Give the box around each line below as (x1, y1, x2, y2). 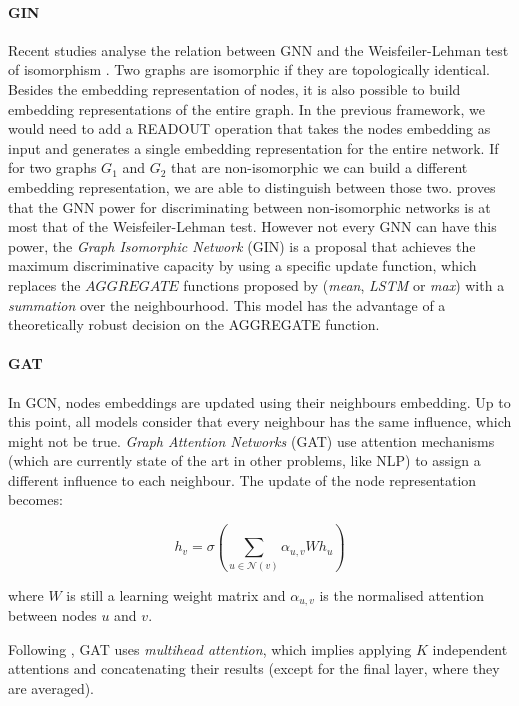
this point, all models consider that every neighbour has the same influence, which (8, 411, 512, 432)
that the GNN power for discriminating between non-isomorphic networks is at (8, 196, 491, 217)
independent (432, 638, 508, 659)
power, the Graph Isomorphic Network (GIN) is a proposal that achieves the (8, 235, 476, 256)
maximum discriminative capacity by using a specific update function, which (8, 255, 477, 276)
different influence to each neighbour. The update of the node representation (8, 469, 477, 490)
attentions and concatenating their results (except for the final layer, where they (8, 658, 500, 679)
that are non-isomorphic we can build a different (171, 157, 468, 178)
